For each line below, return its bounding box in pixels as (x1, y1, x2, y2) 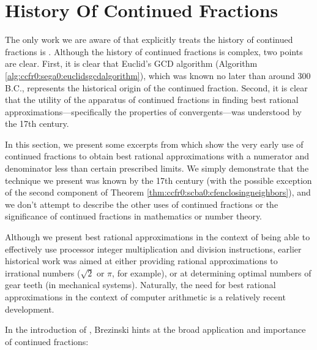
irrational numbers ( (5, 266, 81, 279)
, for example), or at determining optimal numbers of (112, 266, 311, 279)
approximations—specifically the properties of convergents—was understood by (5, 105, 302, 118)
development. (5, 302, 54, 315)
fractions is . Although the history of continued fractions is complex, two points (5, 45, 303, 58)
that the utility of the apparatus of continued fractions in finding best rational (5, 93, 299, 106)
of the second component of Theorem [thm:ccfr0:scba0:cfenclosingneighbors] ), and (5, 186, 311, 199)
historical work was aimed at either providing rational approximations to (5, 254, 278, 267)
